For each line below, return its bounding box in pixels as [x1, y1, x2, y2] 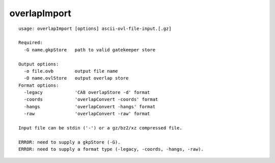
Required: [18, 40, 43, 46]
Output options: [18, 61, 59, 67]
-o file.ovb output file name [23, 68, 118, 74]
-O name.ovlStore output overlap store [23, 75, 129, 81]
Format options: [18, 82, 59, 88]
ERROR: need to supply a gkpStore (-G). [18, 139, 121, 145]
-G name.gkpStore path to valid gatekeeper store [23, 47, 155, 53]
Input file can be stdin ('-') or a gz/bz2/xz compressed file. [18, 125, 183, 131]
